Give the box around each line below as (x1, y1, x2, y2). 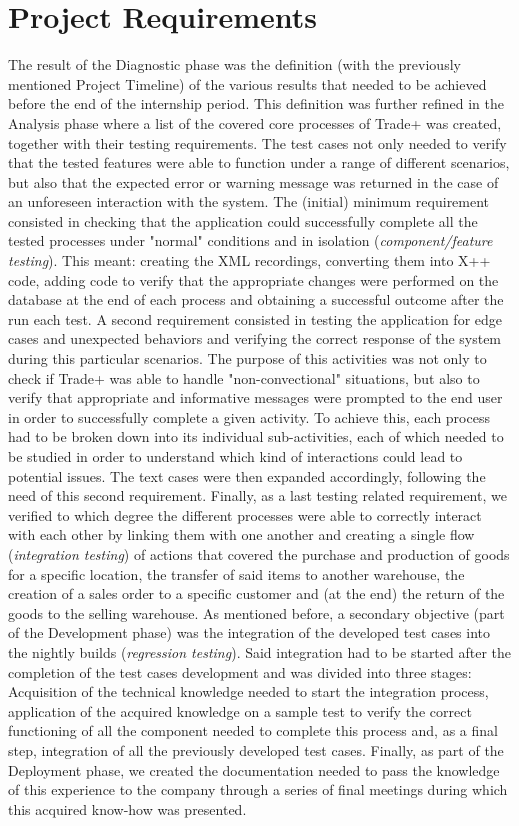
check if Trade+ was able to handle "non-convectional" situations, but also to (8, 367, 480, 388)
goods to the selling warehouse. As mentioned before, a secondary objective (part (8, 602, 505, 623)
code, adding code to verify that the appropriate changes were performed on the (8, 269, 499, 290)
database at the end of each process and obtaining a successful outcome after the (8, 289, 504, 310)
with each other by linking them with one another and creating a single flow (8, 524, 475, 545)
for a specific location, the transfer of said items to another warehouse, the (8, 563, 465, 584)
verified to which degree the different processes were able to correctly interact (8, 504, 482, 525)
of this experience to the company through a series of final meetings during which (8, 779, 508, 800)
